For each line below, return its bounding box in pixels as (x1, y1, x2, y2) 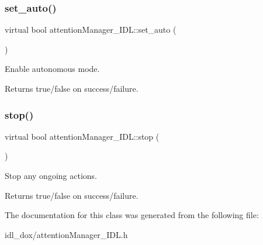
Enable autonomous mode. (5, 63, 100, 75)
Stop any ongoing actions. (5, 170, 97, 181)
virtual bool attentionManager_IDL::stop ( (5, 130, 160, 142)
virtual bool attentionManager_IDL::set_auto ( (5, 23, 177, 36)
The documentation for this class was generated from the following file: (5, 209, 259, 221)
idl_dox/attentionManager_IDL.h (5, 228, 128, 240)
